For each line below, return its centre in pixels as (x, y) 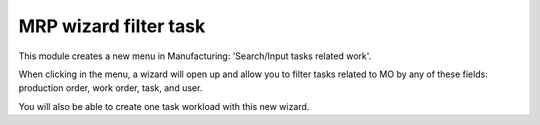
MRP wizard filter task (112, 26)
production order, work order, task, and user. (110, 88)
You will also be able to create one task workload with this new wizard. (164, 106)
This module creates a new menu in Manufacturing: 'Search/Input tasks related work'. (195, 56)
